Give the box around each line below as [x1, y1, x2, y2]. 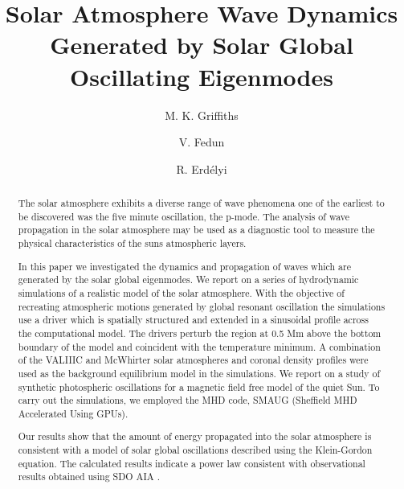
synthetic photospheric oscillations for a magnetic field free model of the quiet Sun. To [18, 380, 380, 393]
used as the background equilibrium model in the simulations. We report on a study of [18, 366, 381, 380]
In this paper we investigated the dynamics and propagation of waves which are [18, 259, 352, 273]
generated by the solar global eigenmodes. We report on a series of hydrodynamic [18, 273, 359, 286]
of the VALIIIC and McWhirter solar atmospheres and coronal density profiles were [18, 353, 369, 367]
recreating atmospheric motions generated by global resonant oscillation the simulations [18, 299, 386, 313]
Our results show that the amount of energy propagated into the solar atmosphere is [18, 429, 372, 443]
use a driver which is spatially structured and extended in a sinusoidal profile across [18, 313, 369, 327]
